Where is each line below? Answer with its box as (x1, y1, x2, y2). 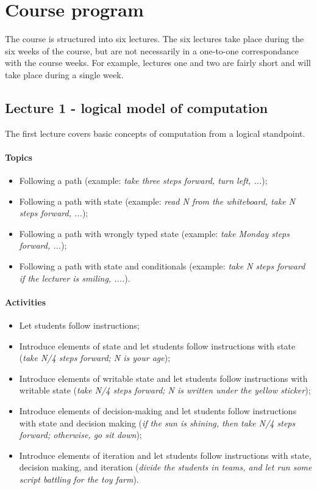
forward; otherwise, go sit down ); (19, 428, 142, 441)
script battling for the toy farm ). (19, 472, 139, 485)
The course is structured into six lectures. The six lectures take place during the (5, 32, 304, 45)
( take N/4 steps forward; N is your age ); (19, 351, 171, 364)
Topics (5, 150, 32, 163)
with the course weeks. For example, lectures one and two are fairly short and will (5, 56, 311, 69)
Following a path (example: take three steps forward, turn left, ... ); (19, 174, 268, 187)
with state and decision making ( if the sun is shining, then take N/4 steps (19, 416, 296, 429)
